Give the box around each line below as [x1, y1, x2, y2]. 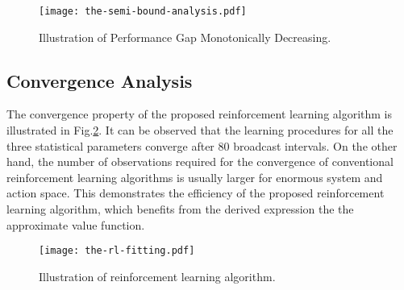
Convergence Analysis [6, 68, 193, 93]
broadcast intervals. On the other [233, 137, 398, 154]
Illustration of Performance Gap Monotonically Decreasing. [39, 28, 331, 45]
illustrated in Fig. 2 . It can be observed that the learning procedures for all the [6, 122, 394, 139]
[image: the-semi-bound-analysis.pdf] [39, 6, 247, 17]
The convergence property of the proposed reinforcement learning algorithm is [6, 106, 393, 122]
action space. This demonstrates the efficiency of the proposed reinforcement [6, 184, 385, 201]
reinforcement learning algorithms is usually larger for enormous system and [6, 168, 383, 185]
